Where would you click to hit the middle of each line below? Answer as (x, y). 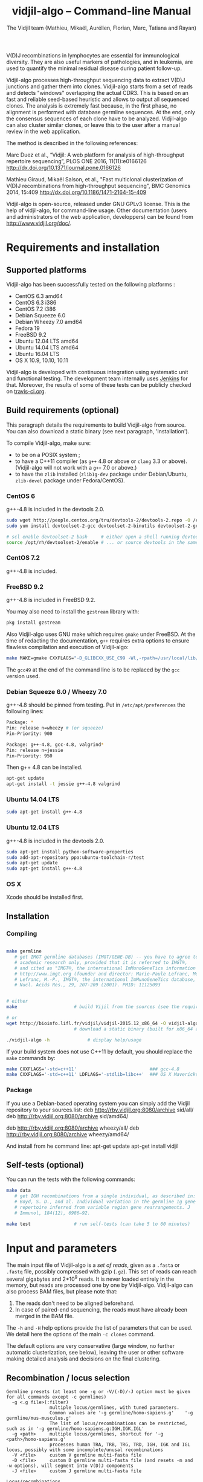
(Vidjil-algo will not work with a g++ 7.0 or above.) (76, 467)
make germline (24, 951)
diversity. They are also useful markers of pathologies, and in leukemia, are (100, 62)
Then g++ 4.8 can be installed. (44, 767)
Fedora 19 (27, 328)
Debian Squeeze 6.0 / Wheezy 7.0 (57, 691)
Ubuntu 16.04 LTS (37, 354)
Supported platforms (46, 270)
